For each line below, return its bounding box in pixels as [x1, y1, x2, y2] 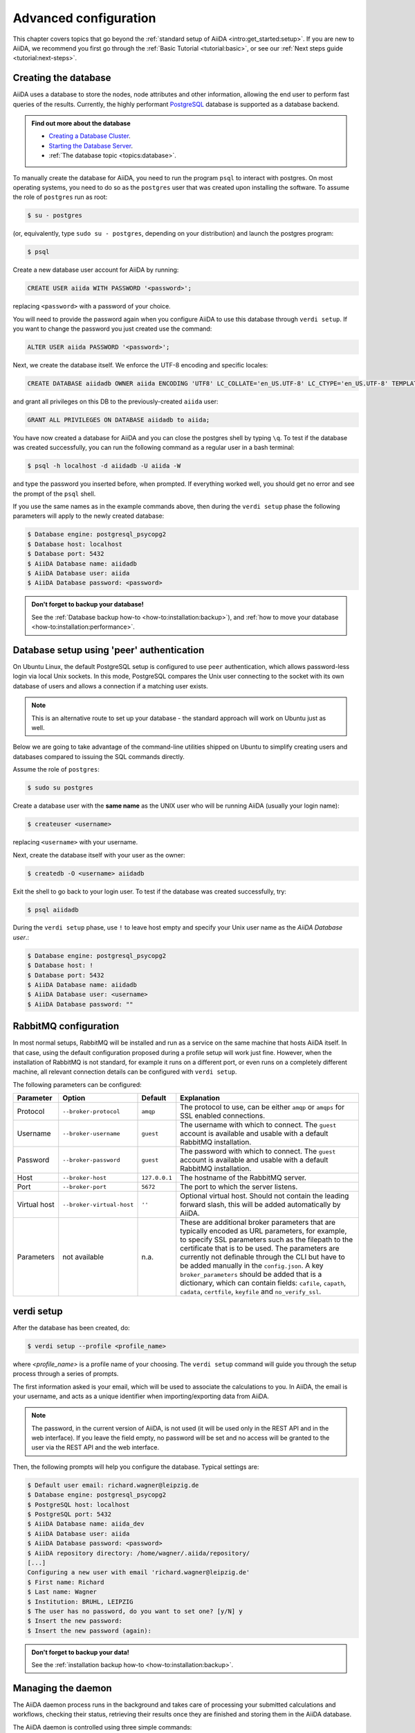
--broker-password [62, 1156, 120, 1164]
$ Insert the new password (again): [27, 1626, 152, 1635]
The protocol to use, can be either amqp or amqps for [180, 1102, 345, 1112]
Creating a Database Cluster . [48, 132, 131, 140]
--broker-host [62, 1174, 107, 1181]
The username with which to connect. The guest [180, 1120, 337, 1130]
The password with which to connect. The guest [180, 1147, 336, 1156]
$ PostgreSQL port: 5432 [27, 1510, 112, 1518]
